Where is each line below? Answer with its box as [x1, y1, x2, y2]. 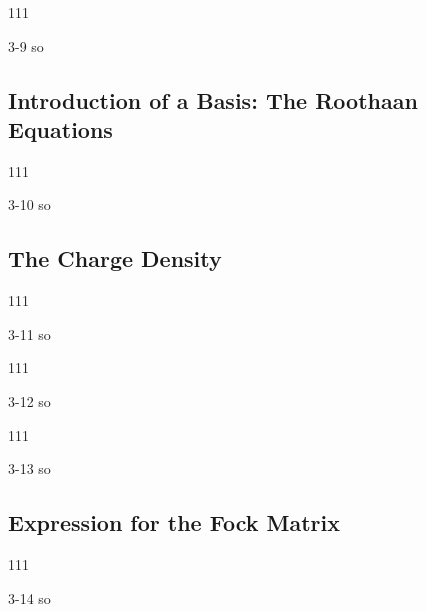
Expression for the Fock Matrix [8, 507, 340, 538]
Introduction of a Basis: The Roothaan [8, 84, 418, 115]
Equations [8, 113, 113, 144]
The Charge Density [8, 243, 222, 274]
